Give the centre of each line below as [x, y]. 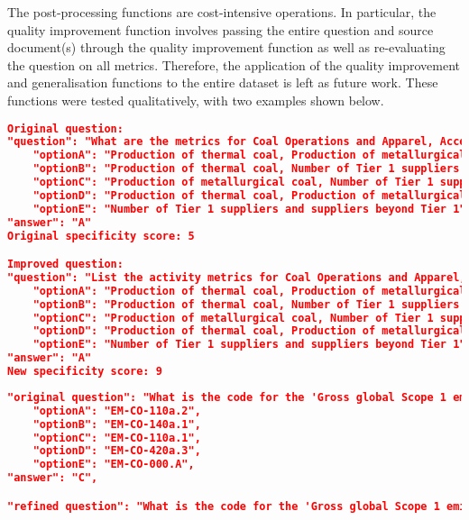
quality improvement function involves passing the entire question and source [221, 29]
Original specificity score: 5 [101, 236]
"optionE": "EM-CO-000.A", [114, 465]
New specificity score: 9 [85, 372]
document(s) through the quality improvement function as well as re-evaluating [226, 47]
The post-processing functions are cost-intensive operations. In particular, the [222, 12]
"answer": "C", [53, 478]
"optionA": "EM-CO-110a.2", [117, 411]
